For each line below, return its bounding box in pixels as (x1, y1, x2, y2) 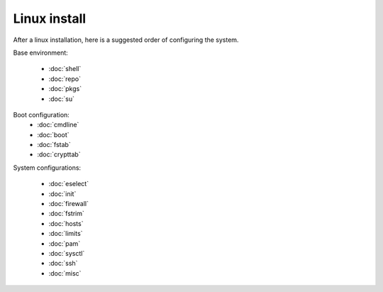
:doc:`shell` (48, 65, 82, 73)
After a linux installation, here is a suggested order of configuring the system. (13, 36, 239, 44)
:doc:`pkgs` (48, 85, 82, 93)
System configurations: (13, 163, 82, 172)
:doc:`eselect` (48, 180, 89, 188)
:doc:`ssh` (48, 259, 78, 268)
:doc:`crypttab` (37, 150, 81, 159)
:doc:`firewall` (48, 200, 89, 208)
